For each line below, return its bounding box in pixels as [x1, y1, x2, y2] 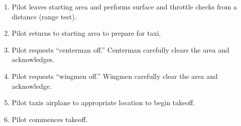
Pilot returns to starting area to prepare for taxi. [11, 28, 161, 38]
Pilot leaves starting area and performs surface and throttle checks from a [11, 1, 237, 11]
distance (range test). [11, 11, 77, 21]
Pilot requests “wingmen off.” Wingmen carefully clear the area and [11, 70, 218, 81]
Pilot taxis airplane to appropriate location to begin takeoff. [11, 97, 195, 108]
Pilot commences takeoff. [11, 114, 88, 124]
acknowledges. [11, 54, 55, 64]
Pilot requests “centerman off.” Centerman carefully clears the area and [11, 44, 230, 55]
